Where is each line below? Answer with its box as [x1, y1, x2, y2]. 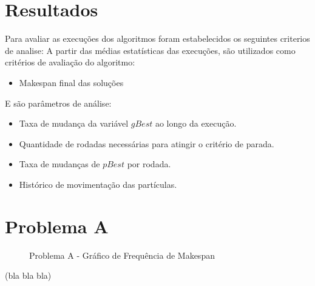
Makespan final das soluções [19, 76, 124, 88]
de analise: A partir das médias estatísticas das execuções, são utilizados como [5, 44, 296, 56]
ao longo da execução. [155, 117, 237, 130]
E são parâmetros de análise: [5, 96, 112, 109]
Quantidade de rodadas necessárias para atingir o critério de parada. [19, 137, 274, 150]
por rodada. [127, 158, 171, 170]
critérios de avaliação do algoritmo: [5, 56, 135, 68]
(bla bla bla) [5, 269, 52, 282]
